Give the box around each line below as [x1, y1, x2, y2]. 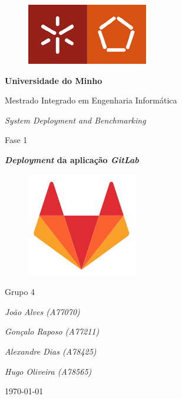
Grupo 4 [5, 286, 35, 298]
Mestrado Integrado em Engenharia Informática [5, 94, 177, 106]
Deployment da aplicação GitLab [5, 153, 139, 166]
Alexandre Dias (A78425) [5, 345, 97, 357]
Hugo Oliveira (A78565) [5, 365, 92, 377]
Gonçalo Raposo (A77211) [5, 325, 100, 338]
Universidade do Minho [5, 74, 102, 86]
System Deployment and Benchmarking [5, 113, 146, 126]
